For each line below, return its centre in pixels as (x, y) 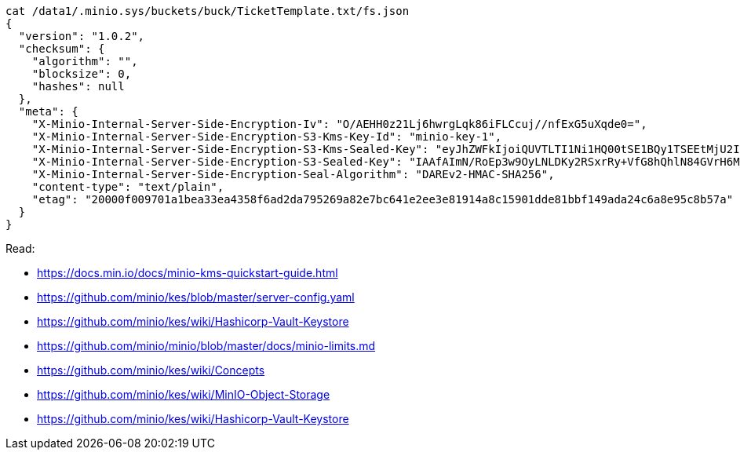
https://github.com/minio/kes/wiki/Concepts (151, 370)
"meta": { (48, 111)
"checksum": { (62, 49)
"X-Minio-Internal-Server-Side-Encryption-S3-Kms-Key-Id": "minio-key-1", (267, 137)
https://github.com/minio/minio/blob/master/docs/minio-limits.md (206, 346)
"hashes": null (78, 86)
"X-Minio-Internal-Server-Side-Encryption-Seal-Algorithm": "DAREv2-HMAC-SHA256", (293, 174)
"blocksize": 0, (82, 74)
